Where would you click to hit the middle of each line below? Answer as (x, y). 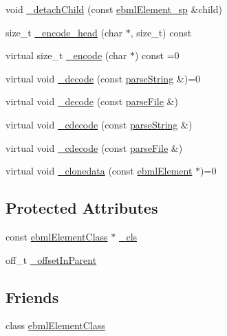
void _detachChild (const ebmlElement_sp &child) (114, 9)
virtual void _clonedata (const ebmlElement (99, 171)
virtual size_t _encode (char (66, 55)
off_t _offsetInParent (51, 259)
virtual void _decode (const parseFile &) (92, 101)
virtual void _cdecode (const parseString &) (99, 124)
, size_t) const (161, 32)
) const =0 (157, 55)
